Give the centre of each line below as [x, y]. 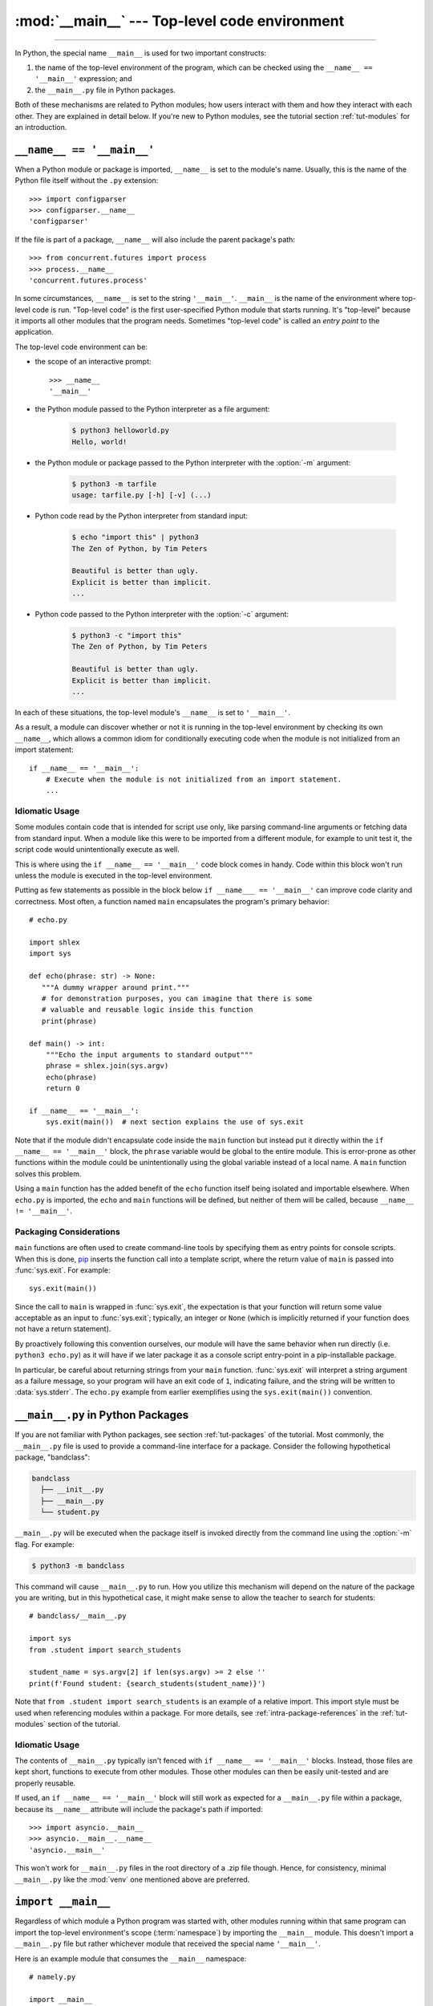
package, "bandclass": [53, 1457]
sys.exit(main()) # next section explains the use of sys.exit [174, 1122]
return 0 [63, 1088]
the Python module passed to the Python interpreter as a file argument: [152, 409]
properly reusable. [45, 1783]
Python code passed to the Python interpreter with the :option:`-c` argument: [162, 615]
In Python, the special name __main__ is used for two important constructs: [141, 53]
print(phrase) [69, 1021]
